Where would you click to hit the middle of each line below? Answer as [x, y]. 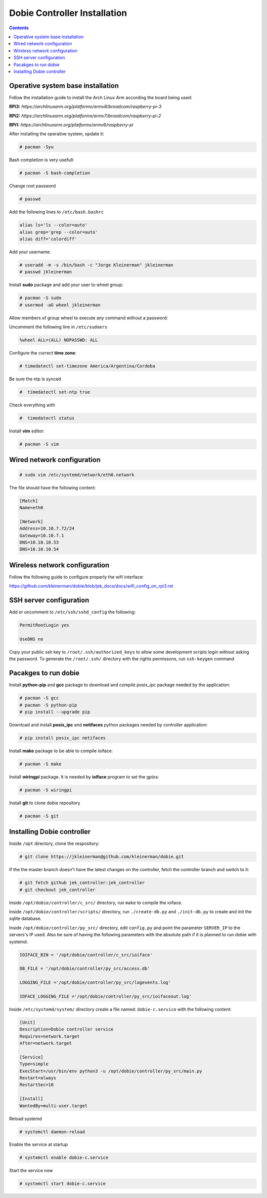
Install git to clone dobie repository [45, 803]
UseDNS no [31, 639]
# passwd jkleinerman [46, 272]
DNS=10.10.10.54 [39, 549]
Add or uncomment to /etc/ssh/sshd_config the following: [72, 612]
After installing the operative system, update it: [57, 134]
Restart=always [38, 1078]
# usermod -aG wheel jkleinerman [60, 305]
